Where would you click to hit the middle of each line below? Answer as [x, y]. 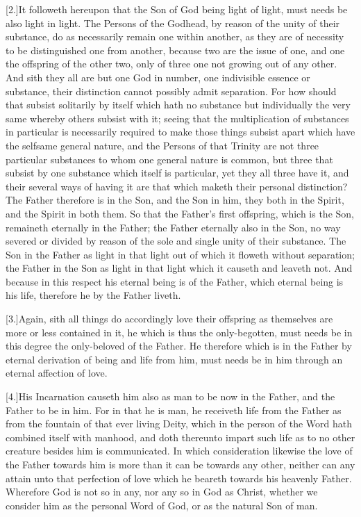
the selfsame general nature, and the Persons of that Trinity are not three [162, 145]
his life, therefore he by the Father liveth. [93, 295]
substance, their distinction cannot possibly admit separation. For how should [171, 91]
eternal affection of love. [57, 373]
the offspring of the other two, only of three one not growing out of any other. [171, 64]
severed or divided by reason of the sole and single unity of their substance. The [176, 241]
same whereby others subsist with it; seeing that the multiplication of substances [177, 118]
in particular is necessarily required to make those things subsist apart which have [180, 132]
